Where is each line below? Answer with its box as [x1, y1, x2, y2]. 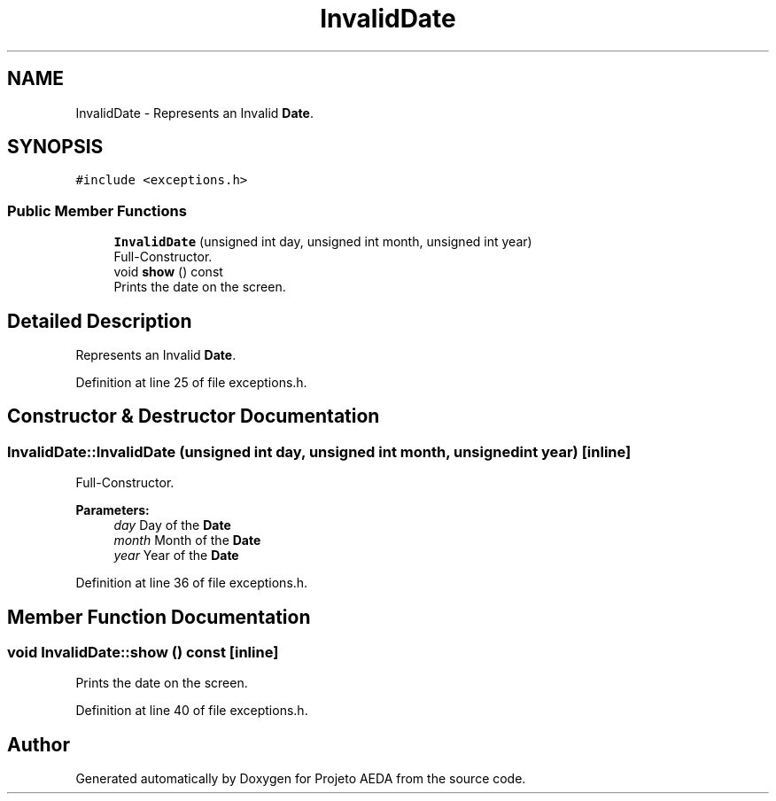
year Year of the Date [113, 548, 239, 564]
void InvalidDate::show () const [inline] [7, 643, 279, 662]
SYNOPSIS [7, 136, 104, 159]
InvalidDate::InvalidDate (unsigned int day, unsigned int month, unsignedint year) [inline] [7, 442, 632, 461]
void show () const [113, 264, 223, 280]
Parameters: [75, 502, 150, 518]
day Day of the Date [113, 517, 231, 533]
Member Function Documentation [7, 605, 311, 628]
